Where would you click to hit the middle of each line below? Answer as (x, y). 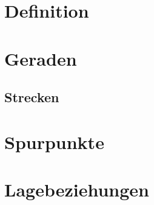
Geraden (41, 58)
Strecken (32, 97)
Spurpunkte (54, 141)
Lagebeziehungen (77, 189)
